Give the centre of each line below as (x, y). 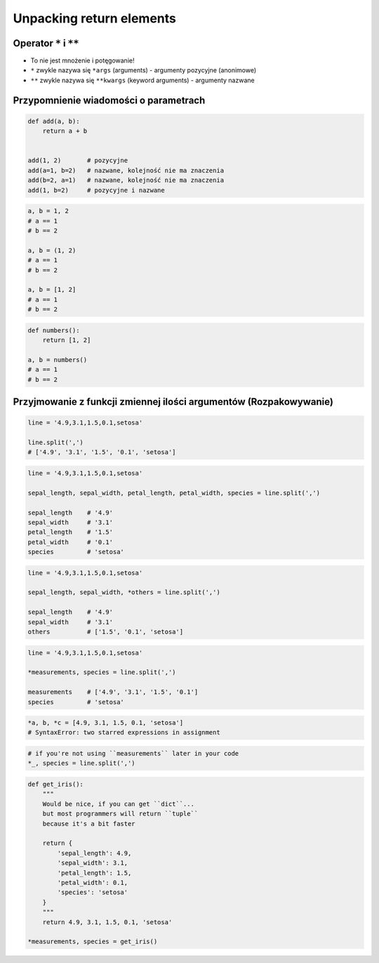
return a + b (65, 131)
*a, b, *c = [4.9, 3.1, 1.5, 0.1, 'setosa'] (106, 723)
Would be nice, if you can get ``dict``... (118, 804)
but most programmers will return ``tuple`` (120, 814)
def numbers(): (54, 330)
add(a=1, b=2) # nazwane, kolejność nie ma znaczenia (126, 170)
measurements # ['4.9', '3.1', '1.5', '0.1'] (113, 692)
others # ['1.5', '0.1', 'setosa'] (106, 632)
